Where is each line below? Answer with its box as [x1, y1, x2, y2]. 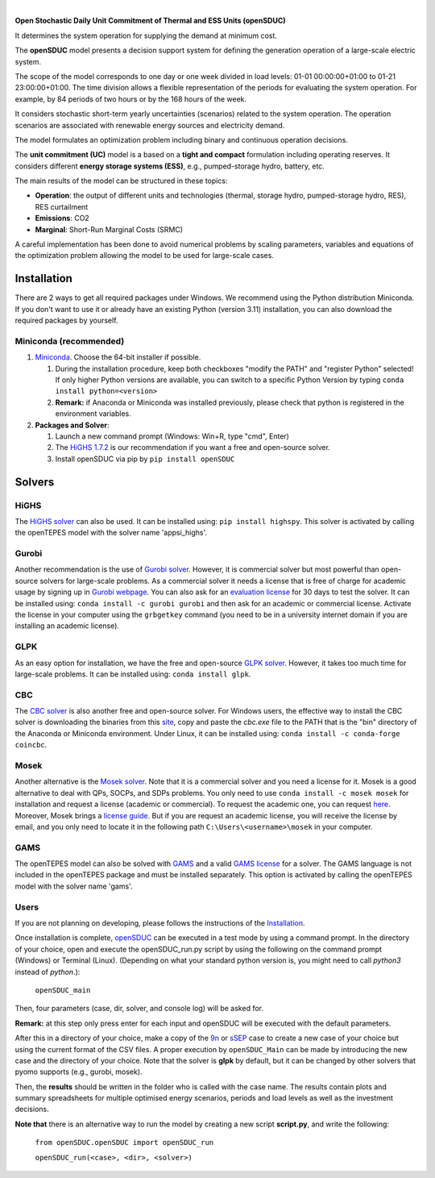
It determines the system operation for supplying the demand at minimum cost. [14, 31, 278, 40]
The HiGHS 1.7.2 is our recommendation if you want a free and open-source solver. [55, 443, 330, 452]
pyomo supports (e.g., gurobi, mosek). [14, 1067, 143, 1076]
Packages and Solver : [35, 420, 110, 430]
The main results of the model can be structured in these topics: [14, 176, 228, 185]
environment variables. [55, 409, 132, 418]
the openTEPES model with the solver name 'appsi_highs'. [14, 528, 208, 538]
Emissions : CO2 [35, 214, 90, 223]
